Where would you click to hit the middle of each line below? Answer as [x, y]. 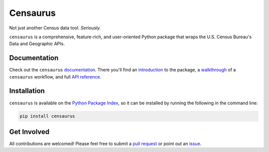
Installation [27, 91]
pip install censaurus [47, 116]
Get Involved [29, 132]
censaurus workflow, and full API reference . [55, 76]
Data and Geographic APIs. [37, 44]
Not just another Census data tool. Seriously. [55, 28]
